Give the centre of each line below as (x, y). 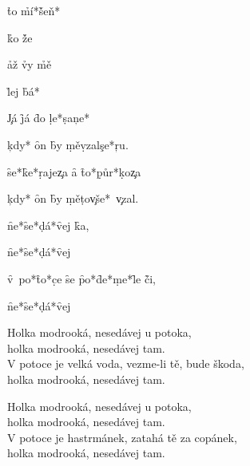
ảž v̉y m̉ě (30, 64)
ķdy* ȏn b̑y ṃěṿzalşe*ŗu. (68, 144)
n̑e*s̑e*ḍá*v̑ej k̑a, (48, 225)
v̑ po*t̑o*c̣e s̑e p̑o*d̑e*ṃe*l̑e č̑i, (81, 278)
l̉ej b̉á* (24, 91)
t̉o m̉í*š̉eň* (34, 10)
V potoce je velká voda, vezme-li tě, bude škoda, (126, 363)
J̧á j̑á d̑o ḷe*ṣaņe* (49, 118)
